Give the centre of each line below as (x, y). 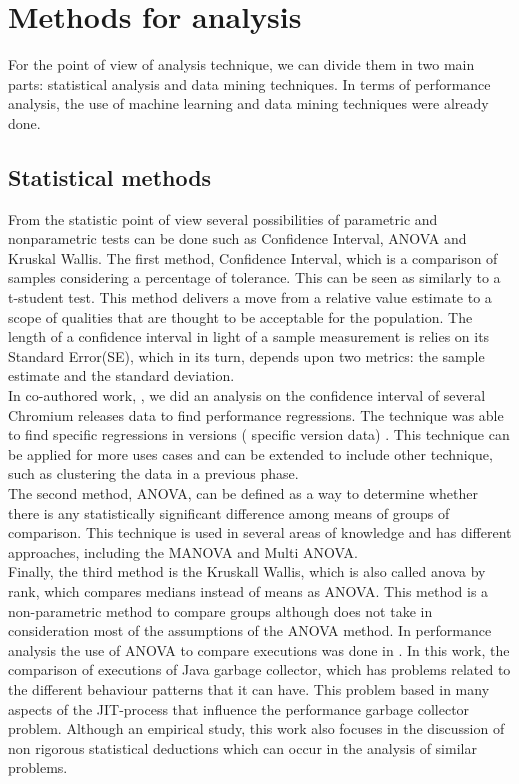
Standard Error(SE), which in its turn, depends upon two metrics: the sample (246, 355)
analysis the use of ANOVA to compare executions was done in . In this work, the (259, 649)
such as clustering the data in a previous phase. (153, 473)
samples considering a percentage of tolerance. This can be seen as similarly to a (254, 277)
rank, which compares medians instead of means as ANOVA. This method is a (248, 590)
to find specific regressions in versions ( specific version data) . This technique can (259, 434)
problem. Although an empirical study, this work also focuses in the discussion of (256, 728)
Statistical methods (110, 176)
